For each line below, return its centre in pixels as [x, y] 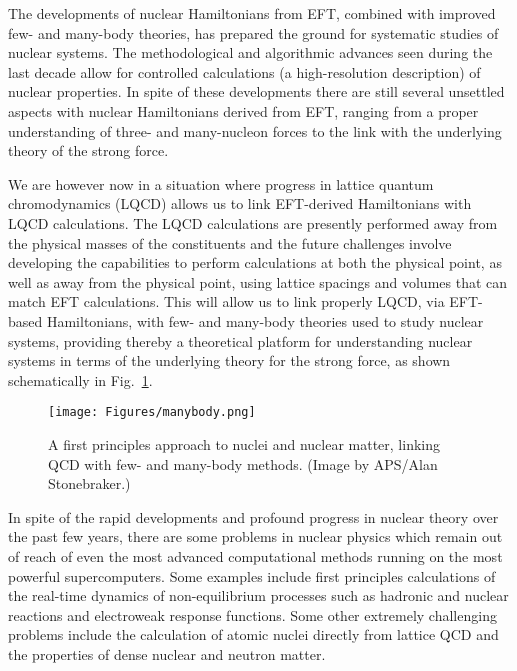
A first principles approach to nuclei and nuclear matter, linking [244, 443]
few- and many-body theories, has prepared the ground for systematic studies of [253, 32]
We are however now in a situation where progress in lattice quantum [221, 183]
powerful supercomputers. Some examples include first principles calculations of [252, 575]
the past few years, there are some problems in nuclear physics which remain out [255, 536]
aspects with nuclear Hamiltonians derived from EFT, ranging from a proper [243, 110]
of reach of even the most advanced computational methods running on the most [255, 555]
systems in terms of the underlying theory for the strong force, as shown [229, 360]
